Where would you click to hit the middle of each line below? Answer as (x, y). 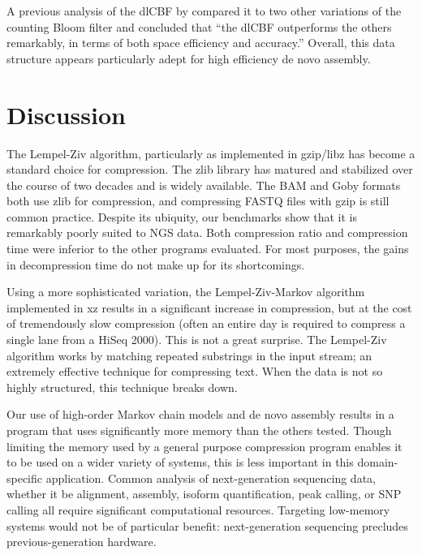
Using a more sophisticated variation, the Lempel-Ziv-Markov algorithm (186, 292)
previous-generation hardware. (82, 542)
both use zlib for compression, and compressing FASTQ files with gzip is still (198, 201)
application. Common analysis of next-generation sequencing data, (211, 478)
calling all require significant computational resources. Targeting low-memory (198, 509)
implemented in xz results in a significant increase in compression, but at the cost (209, 307)
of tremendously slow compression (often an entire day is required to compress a (206, 323)
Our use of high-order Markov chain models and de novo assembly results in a (200, 414)
